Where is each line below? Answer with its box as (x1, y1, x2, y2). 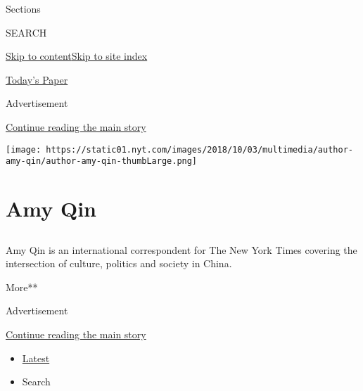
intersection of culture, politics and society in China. (6, 256, 232, 271)
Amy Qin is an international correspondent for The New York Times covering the (6, 242, 357, 257)
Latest (22, 350, 50, 365)
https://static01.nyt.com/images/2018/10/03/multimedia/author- (46, 144, 353, 155)
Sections (6, 1, 41, 15)
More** (6, 279, 38, 294)
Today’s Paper (6, 72, 68, 86)
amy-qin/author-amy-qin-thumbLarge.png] (6, 156, 198, 167)
